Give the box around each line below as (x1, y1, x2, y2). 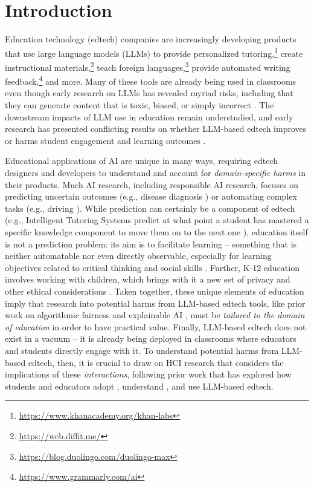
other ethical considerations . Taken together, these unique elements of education (5, 284, 304, 297)
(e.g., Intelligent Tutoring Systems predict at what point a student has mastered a (5, 214, 309, 226)
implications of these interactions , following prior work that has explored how (5, 368, 292, 381)
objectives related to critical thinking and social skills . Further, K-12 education (5, 261, 300, 273)
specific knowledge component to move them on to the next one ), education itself (5, 226, 308, 238)
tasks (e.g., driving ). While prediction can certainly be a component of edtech (5, 201, 295, 214)
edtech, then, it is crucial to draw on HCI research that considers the (28, 356, 284, 368)
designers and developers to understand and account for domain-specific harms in (5, 166, 306, 179)
